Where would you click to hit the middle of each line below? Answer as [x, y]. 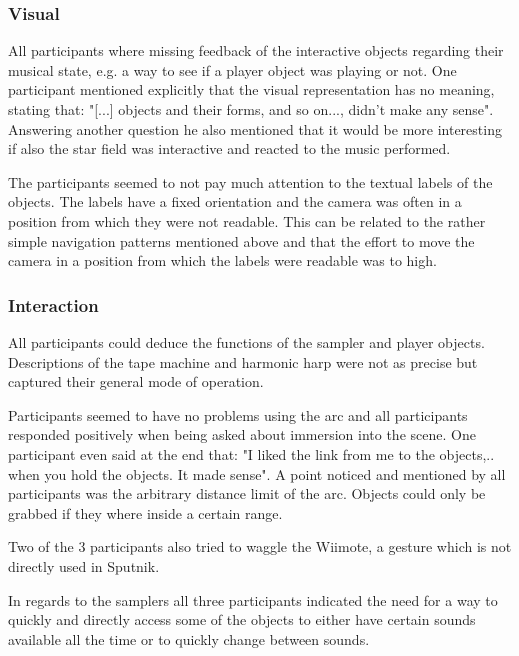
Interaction [53, 304]
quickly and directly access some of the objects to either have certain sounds [242, 619]
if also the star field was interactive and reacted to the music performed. [229, 148]
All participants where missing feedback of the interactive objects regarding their [256, 50]
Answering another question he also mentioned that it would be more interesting [255, 128]
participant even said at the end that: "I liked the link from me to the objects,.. [251, 453]
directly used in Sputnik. [84, 565]
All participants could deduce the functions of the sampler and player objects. [246, 341]
